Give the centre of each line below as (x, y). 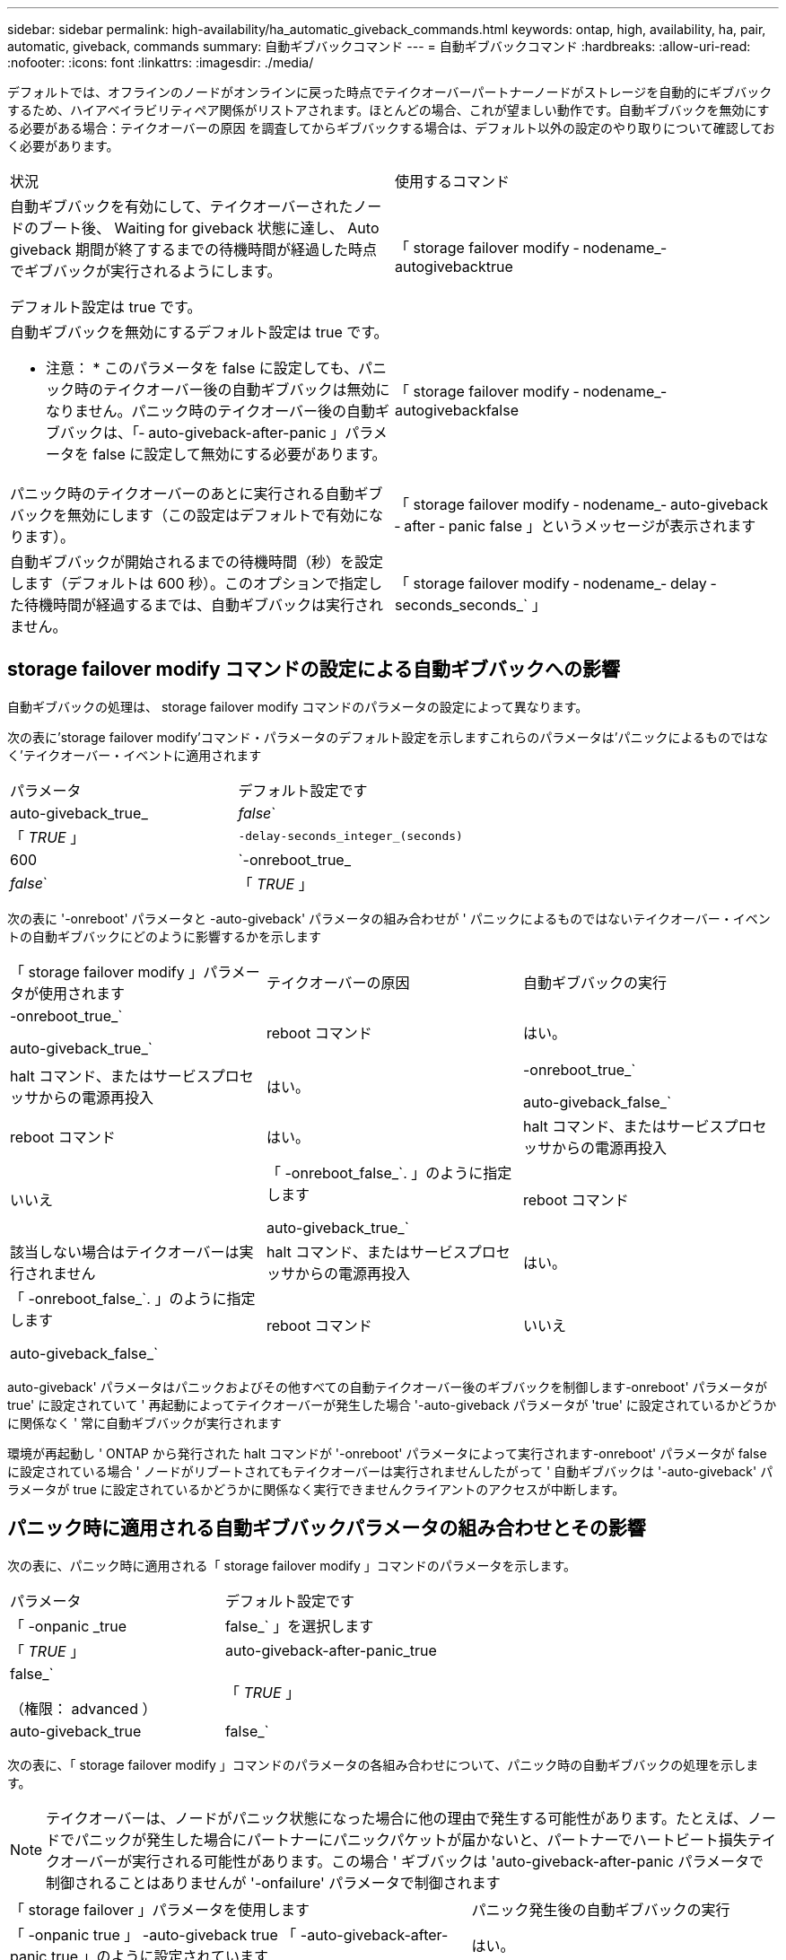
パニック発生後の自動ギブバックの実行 (601, 1909)
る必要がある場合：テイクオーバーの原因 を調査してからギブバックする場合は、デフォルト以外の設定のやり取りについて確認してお (391, 128)
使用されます (82, 993)
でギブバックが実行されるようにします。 (146, 271)
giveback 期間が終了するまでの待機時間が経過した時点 (194, 249)
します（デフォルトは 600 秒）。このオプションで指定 (189, 583)
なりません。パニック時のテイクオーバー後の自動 (211, 411)
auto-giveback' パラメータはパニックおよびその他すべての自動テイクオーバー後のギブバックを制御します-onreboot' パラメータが (388, 1387)
